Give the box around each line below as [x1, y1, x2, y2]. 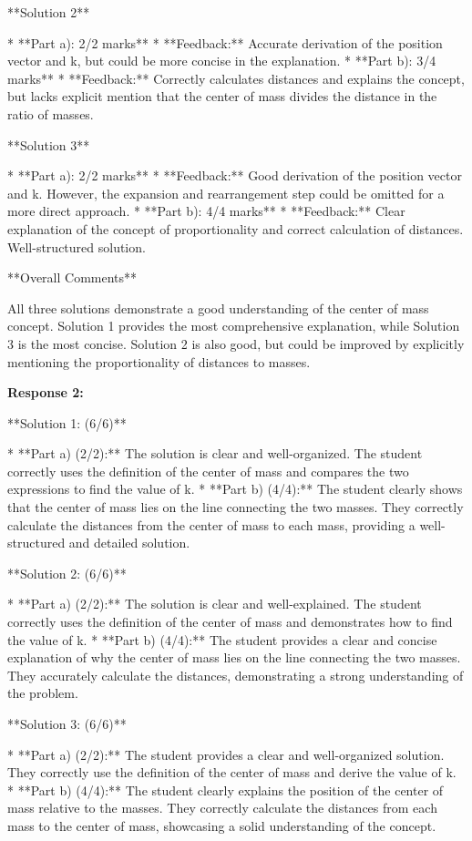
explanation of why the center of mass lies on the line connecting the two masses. [7, 648, 461, 667]
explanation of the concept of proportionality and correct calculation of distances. [7, 219, 464, 238]
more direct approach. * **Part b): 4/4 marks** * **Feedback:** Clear [7, 201, 405, 221]
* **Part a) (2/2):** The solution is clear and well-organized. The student [7, 444, 423, 463]
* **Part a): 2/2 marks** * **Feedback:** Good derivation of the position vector [7, 166, 462, 185]
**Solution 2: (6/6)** [7, 563, 127, 582]
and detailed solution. [68, 533, 190, 552]
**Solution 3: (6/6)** [7, 714, 127, 733]
